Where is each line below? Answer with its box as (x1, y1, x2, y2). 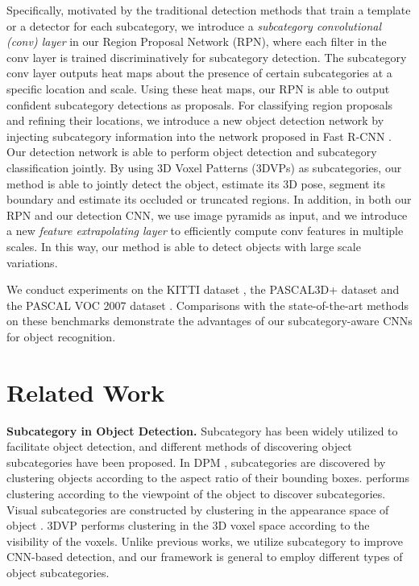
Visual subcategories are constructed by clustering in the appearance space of (6, 501, 389, 518)
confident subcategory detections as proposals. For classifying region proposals (6, 96, 393, 113)
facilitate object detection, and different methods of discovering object (6, 438, 352, 455)
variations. (6, 254, 58, 270)
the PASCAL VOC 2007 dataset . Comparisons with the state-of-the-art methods (6, 296, 409, 313)
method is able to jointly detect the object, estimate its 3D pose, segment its (6, 175, 385, 192)
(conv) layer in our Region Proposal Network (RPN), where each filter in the (6, 33, 387, 50)
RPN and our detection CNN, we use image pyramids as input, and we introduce (6, 206, 408, 223)
